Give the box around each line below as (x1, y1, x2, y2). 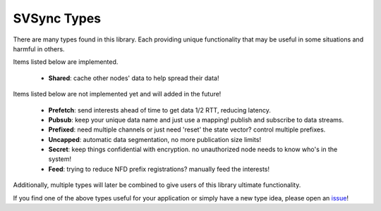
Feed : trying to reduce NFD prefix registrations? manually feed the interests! (48, 165, 270, 173)
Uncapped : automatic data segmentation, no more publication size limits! (48, 135, 261, 143)
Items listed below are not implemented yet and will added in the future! (13, 90, 222, 98)
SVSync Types (13, 11, 102, 26)
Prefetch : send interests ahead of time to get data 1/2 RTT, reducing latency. (48, 105, 272, 114)
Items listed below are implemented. (13, 58, 119, 66)
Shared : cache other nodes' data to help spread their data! (48, 74, 219, 82)
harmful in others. (13, 44, 65, 53)
